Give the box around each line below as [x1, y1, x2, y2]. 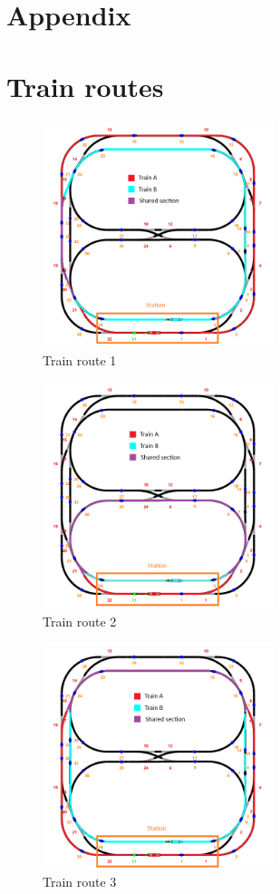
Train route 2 [43, 611, 117, 630]
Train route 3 [43, 872, 117, 891]
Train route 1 [43, 350, 117, 369]
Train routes [6, 67, 164, 104]
